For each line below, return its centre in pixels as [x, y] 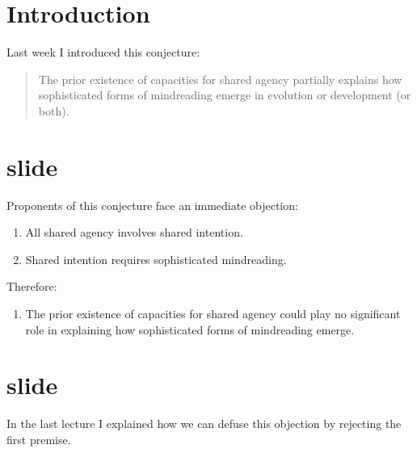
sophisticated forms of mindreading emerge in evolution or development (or [225, 95]
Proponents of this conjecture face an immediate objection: [152, 205]
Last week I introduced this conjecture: [103, 52]
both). [54, 110]
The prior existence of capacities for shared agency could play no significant [213, 313]
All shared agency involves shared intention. [134, 232]
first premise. [39, 439]
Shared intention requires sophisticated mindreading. [156, 259]
